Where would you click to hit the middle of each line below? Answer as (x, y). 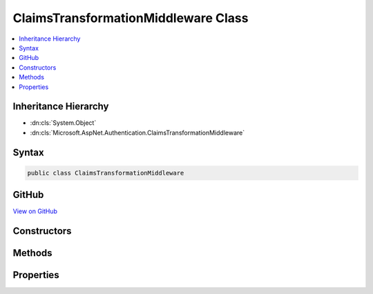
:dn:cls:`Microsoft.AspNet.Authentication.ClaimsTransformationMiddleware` (137, 133)
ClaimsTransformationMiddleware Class (131, 18)
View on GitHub (35, 211)
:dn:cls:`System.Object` (63, 123)
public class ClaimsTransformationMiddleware (106, 173)
